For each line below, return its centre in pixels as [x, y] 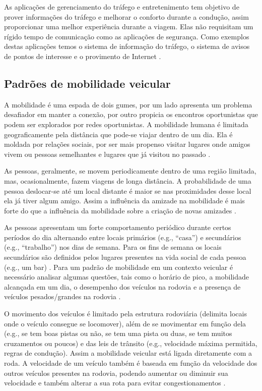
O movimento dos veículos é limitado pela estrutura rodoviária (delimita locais [125, 314]
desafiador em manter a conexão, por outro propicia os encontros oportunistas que [131, 114]
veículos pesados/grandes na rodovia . [62, 296]
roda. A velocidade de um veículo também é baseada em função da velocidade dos [131, 363]
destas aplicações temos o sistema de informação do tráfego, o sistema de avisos [127, 46]
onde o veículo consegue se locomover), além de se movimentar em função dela [125, 323]
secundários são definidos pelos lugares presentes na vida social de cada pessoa [125, 257]
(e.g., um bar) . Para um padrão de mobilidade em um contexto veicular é [119, 267]
